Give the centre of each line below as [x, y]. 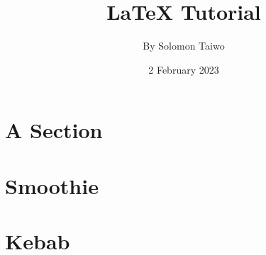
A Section [54, 130]
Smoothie [52, 185]
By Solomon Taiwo [184, 46]
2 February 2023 [184, 69]
